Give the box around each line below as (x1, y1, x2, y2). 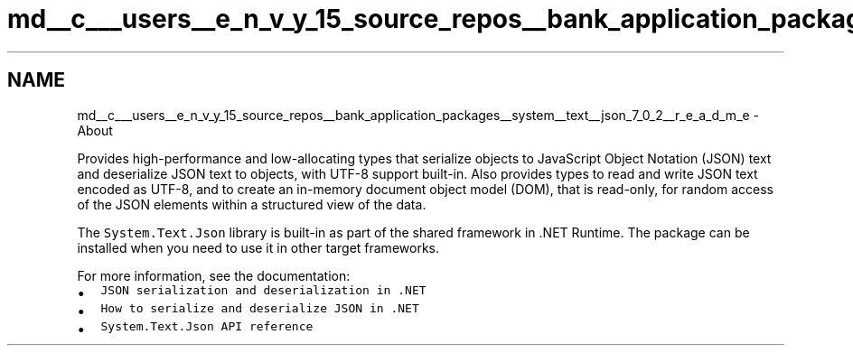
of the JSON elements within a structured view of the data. (77, 196, 426, 212)
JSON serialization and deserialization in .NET (100, 283, 426, 297)
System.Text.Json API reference (100, 319, 314, 333)
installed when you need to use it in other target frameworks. (77, 239, 439, 255)
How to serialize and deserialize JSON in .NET (100, 301, 419, 315)
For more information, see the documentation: (77, 267, 351, 283)
